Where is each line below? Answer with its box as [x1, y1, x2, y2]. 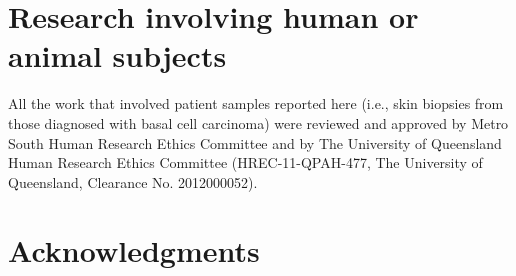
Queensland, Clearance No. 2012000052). [8, 171, 258, 192]
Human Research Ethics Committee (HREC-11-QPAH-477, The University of [8, 152, 483, 173]
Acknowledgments [8, 230, 260, 271]
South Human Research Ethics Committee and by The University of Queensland [8, 132, 502, 153]
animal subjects [8, 35, 227, 76]
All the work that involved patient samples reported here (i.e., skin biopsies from [8, 93, 504, 114]
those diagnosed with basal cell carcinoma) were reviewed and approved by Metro [8, 112, 509, 133]
